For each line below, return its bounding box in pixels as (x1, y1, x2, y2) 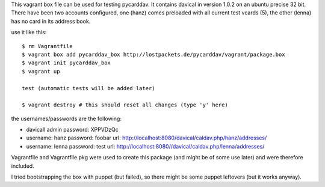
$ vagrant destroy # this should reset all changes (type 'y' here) (22, 102, 228, 108)
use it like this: (11, 29, 47, 36)
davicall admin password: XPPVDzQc (26, 126, 119, 133)
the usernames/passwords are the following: (11, 115, 122, 122)
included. (11, 162, 34, 170)
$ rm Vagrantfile (22, 43, 73, 49)
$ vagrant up (22, 68, 60, 75)
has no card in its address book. (11, 17, 91, 25)
